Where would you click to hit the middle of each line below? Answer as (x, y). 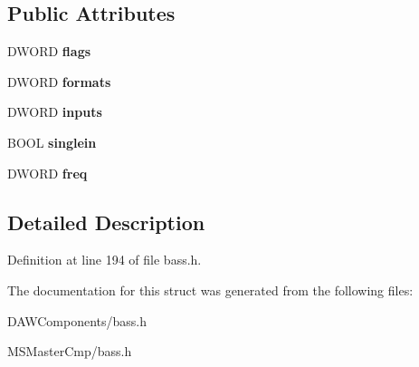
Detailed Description (106, 222)
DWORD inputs (55, 112)
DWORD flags (49, 51)
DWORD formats (59, 81)
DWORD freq (48, 173)
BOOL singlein (52, 142)
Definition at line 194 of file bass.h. (105, 260)
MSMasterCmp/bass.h (70, 351)
